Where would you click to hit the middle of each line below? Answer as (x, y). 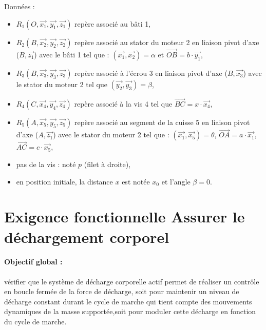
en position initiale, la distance (64, 181)
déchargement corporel (87, 236)
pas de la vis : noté (46, 164)
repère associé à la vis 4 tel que (123, 104)
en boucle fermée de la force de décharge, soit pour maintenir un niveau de (122, 291)
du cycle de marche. (35, 321)
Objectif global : (33, 262)
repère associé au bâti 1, (113, 23)
